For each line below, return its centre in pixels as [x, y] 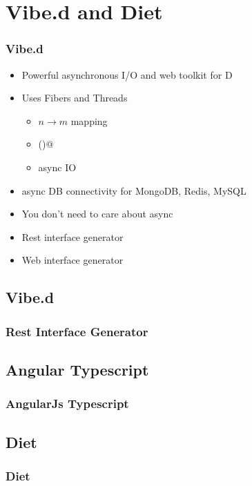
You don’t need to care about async [97, 214]
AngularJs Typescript [67, 404]
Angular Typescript [77, 369]
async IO [57, 167]
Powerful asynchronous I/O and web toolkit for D [127, 74]
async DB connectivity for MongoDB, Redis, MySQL [134, 190]
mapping [89, 120]
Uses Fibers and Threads [75, 98]
